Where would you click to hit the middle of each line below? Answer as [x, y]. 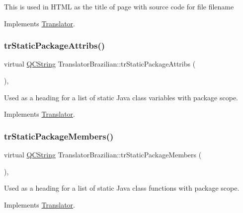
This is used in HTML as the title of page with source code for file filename [119, 6]
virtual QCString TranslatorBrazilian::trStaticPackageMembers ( [103, 154]
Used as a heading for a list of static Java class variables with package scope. [121, 97]
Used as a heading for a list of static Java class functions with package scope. [122, 188]
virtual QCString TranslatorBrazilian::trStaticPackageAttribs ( [100, 64]
